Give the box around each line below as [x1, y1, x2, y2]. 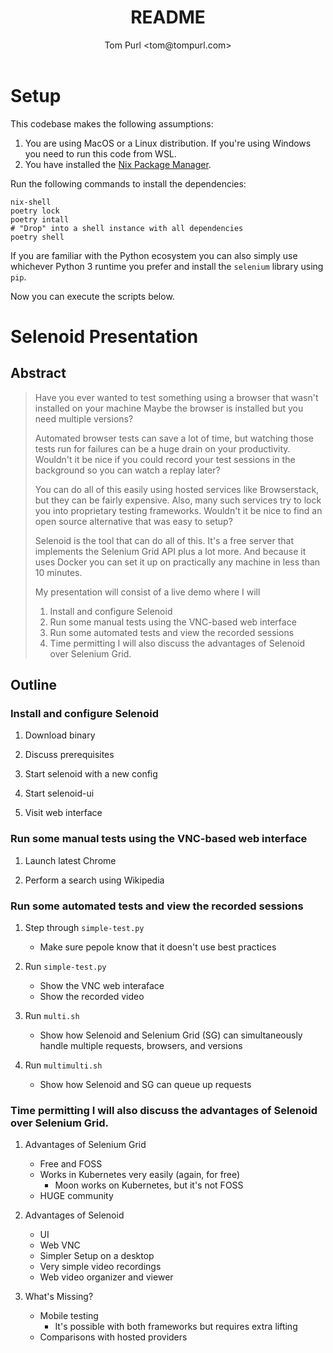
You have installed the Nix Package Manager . [24, 158, 212, 170]
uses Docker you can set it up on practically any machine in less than [34, 556, 321, 568]
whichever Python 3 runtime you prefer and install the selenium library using [10, 260, 324, 272]
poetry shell [10, 232, 65, 242]
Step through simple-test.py [24, 921, 145, 933]
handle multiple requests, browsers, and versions [39, 1039, 243, 1051]
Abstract [10, 365, 67, 382]
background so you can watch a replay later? [34, 464, 221, 476]
